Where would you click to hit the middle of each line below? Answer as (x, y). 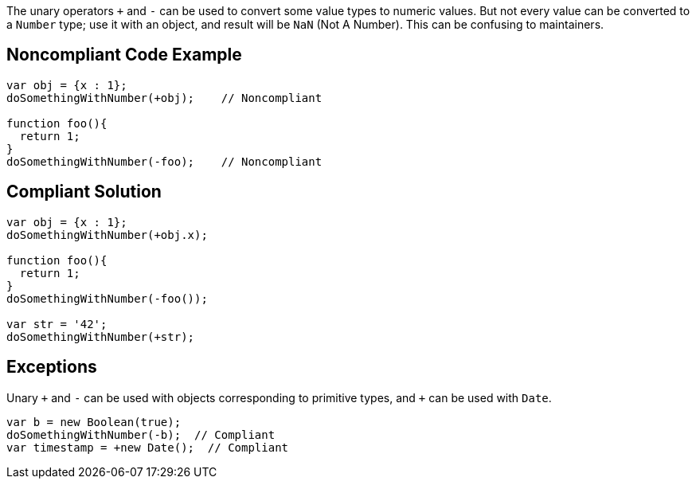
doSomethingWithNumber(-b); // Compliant (141, 434)
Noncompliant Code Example (124, 55)
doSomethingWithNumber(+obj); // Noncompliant (164, 98)
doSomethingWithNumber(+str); (101, 336)
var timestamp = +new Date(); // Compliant (148, 447)
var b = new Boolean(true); (94, 422)
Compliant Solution (84, 192)
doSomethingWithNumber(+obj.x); (107, 235)
